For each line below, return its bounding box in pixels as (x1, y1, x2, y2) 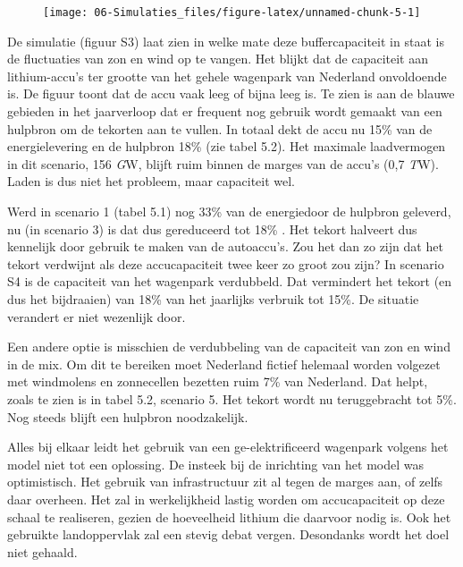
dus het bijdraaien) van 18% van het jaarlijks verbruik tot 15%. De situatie (7, 289, 419, 308)
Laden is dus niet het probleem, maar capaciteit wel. (7, 172, 296, 190)
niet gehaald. (7, 542, 78, 561)
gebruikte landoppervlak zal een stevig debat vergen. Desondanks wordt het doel (7, 525, 450, 544)
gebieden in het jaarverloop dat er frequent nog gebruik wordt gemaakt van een (7, 102, 442, 121)
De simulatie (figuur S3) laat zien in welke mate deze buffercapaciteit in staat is (7, 31, 444, 50)
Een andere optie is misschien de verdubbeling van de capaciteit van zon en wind (7, 337, 450, 356)
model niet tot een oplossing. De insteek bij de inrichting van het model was (7, 454, 425, 473)
